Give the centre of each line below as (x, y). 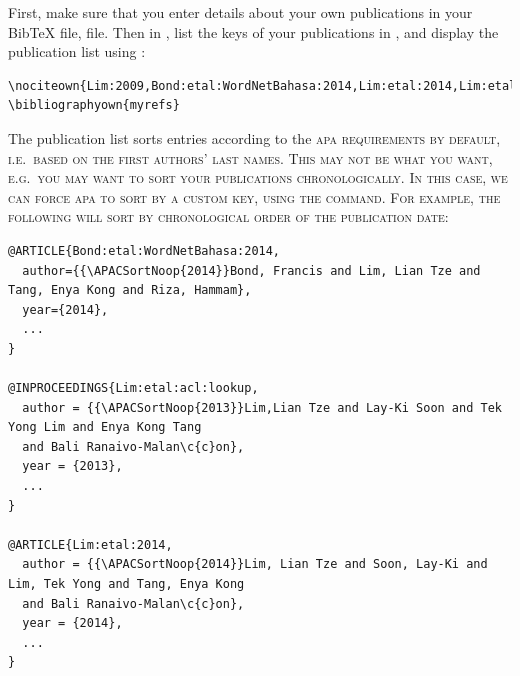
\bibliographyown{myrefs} (94, 105)
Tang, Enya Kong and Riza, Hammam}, (130, 290)
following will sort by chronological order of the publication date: (228, 216)
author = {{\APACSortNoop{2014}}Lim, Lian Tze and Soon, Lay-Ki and (255, 564)
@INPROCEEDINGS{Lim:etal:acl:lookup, (133, 388)
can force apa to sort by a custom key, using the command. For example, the (254, 196)
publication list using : (77, 51)
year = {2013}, (72, 466)
